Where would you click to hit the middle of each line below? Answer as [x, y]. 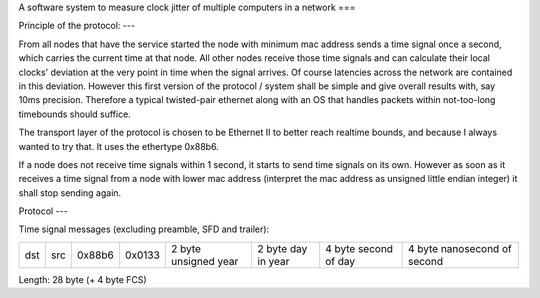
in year [273, 261]
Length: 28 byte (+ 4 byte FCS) [82, 279]
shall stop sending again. [70, 192]
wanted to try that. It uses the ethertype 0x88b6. [118, 146]
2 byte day [282, 248]
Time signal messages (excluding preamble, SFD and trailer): [144, 229]
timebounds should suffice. [75, 114]
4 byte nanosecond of [459, 248]
